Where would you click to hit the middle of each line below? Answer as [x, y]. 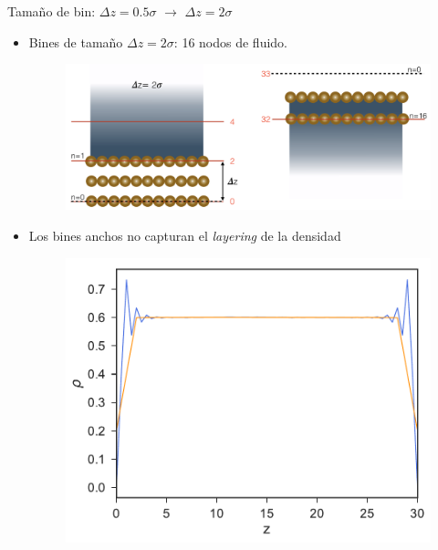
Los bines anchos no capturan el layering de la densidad [185, 236]
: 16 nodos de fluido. [230, 42]
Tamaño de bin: [52, 11]
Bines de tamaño [76, 42]
